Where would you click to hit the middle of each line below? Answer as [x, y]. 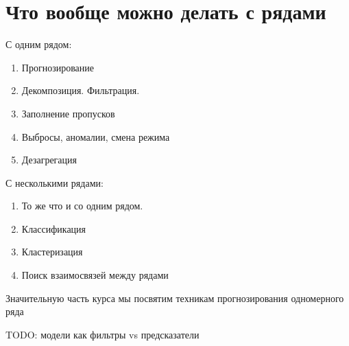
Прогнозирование [58, 67]
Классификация [54, 228]
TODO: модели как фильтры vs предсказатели [103, 334]
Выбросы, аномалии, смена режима [96, 136]
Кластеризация [52, 252]
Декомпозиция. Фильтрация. [81, 90]
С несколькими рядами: [55, 182]
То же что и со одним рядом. [82, 206]
